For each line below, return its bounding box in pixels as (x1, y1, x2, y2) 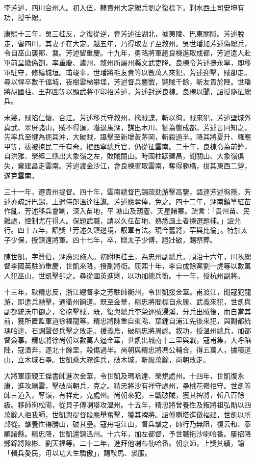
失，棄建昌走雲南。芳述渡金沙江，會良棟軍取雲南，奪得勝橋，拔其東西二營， (4, 160, 251, 170)
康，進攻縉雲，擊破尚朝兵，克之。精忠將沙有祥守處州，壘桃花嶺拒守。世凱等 (4, 380, 251, 390)
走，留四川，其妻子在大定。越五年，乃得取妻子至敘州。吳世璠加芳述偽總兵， (4, 38, 251, 48)
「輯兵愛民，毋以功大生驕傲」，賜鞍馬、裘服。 (4, 447, 152, 458)
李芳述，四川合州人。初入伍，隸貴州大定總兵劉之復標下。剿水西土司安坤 (4, 2, 237, 12)
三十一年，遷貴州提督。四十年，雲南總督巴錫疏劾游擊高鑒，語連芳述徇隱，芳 (4, 187, 251, 197)
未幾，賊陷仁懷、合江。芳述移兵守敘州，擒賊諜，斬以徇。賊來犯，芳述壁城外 (4, 112, 251, 122)
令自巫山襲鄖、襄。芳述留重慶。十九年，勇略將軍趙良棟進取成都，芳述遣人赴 (4, 48, 251, 58)
